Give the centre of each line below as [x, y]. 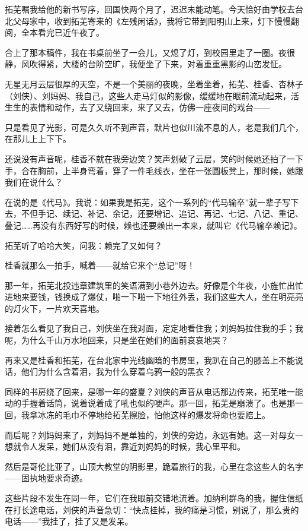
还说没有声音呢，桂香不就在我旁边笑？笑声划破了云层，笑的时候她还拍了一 [150, 158]
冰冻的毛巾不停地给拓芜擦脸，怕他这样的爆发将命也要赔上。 [154, 415]
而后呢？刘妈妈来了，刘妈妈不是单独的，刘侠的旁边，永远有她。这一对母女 [150, 434]
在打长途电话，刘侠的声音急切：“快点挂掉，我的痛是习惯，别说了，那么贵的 [152, 509]
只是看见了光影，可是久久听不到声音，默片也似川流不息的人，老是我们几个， [154, 127]
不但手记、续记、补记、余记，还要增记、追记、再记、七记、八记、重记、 [162, 214]
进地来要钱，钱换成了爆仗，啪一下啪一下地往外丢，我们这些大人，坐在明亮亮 [154, 297]
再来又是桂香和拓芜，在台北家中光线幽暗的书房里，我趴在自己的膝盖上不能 [150, 360]
